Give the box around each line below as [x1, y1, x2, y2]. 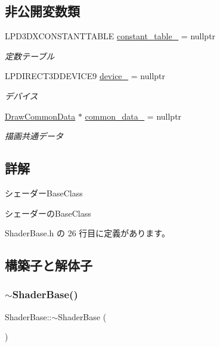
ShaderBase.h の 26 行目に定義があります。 [5, 227, 170, 239]
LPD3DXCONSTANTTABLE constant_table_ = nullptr [5, 30, 216, 42]
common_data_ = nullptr [85, 110, 182, 122]
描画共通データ [5, 130, 63, 142]
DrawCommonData [5, 110, 76, 122]
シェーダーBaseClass [5, 186, 83, 199]
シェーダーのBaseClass [5, 207, 91, 219]
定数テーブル [5, 49, 55, 62]
